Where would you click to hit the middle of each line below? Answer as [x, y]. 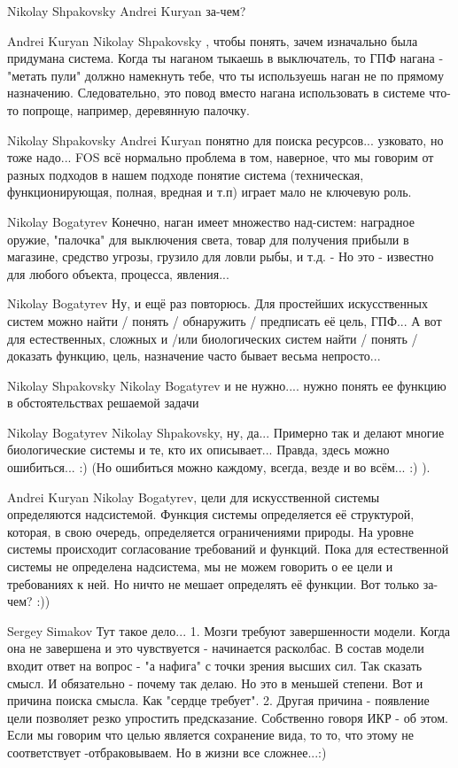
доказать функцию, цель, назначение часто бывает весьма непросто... [194, 356]
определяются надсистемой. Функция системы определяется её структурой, [211, 514]
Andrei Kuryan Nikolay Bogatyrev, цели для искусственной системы [194, 496]
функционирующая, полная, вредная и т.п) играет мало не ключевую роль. [210, 192]
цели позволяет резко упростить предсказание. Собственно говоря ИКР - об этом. [228, 717]
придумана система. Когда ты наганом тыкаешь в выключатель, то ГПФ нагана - [225, 58]
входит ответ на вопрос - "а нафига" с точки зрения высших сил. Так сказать [215, 665]
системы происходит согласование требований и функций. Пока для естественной [228, 549]
